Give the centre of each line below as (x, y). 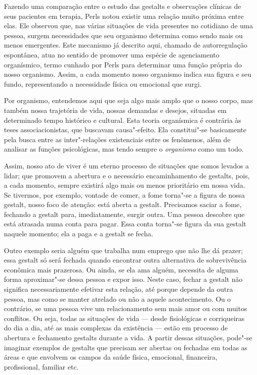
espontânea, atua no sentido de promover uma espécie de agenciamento (112, 54)
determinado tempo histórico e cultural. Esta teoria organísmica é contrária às (123, 120)
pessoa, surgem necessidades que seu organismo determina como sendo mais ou (124, 35)
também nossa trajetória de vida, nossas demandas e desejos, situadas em (115, 110)
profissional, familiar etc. (41, 366)
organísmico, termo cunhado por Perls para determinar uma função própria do (123, 64)
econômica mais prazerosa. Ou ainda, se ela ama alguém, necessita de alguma (121, 269)
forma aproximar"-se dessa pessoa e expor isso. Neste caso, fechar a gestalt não (123, 279)
